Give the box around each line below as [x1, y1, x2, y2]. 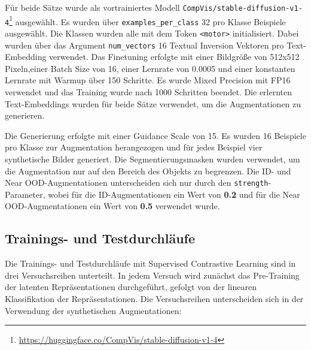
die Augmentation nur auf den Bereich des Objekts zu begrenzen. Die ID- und [5, 164, 291, 177]
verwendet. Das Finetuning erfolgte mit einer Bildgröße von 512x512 [49, 50, 300, 63]
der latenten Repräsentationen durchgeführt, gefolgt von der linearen [5, 280, 257, 293]
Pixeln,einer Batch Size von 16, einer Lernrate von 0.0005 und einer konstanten [5, 62, 295, 74]
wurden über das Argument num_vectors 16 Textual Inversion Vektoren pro [5, 38, 284, 51]
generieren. [5, 109, 45, 122]
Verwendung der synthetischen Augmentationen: [5, 304, 182, 316]
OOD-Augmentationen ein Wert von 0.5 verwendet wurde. [5, 200, 220, 212]
